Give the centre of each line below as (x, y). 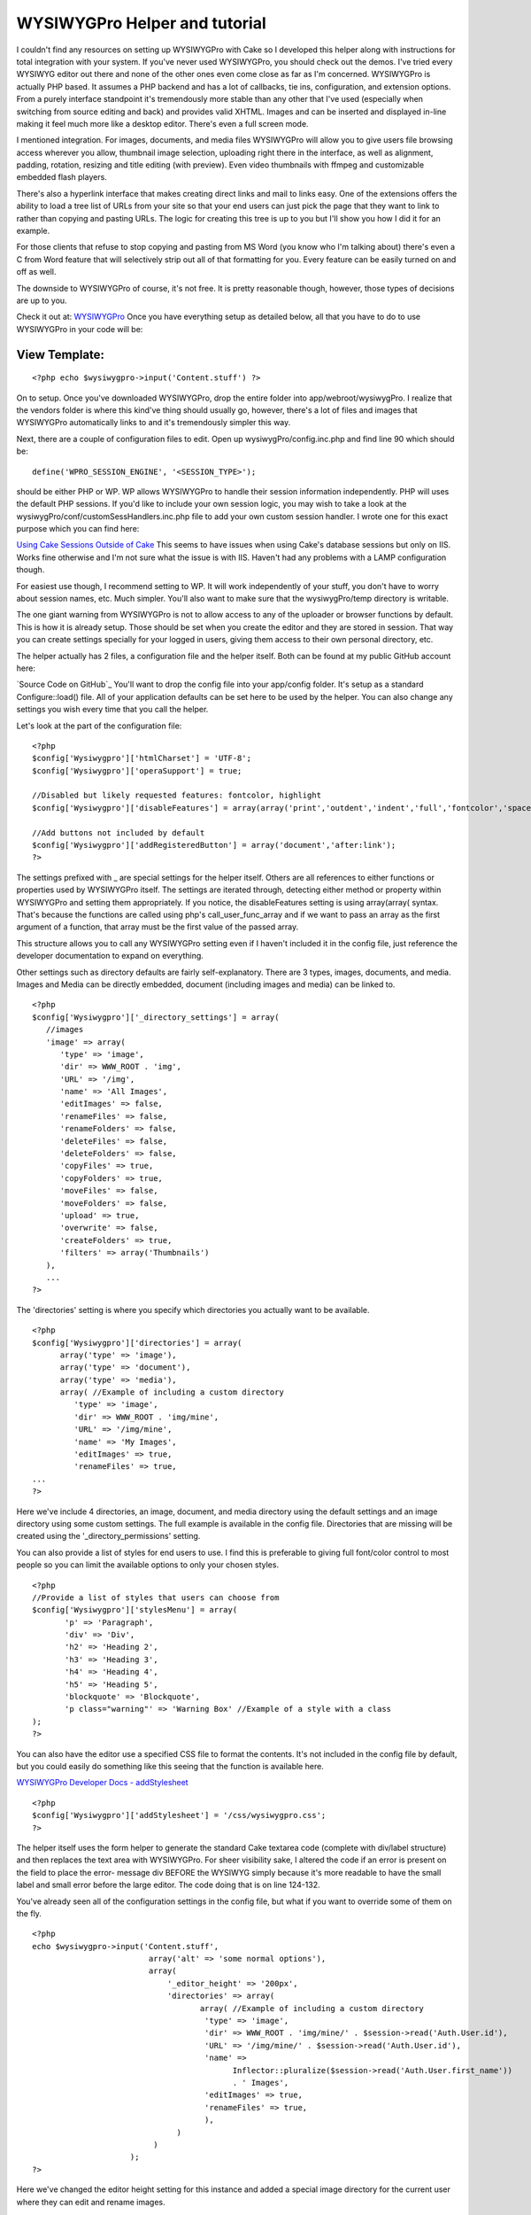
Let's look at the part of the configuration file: (99, 726)
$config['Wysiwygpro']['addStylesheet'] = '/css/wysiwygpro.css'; (179, 1815)
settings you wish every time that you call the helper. (112, 710)
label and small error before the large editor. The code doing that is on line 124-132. (168, 1885)
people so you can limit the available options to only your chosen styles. (147, 1565)
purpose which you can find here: (78, 529)
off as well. (36, 272)
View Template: (61, 354)
